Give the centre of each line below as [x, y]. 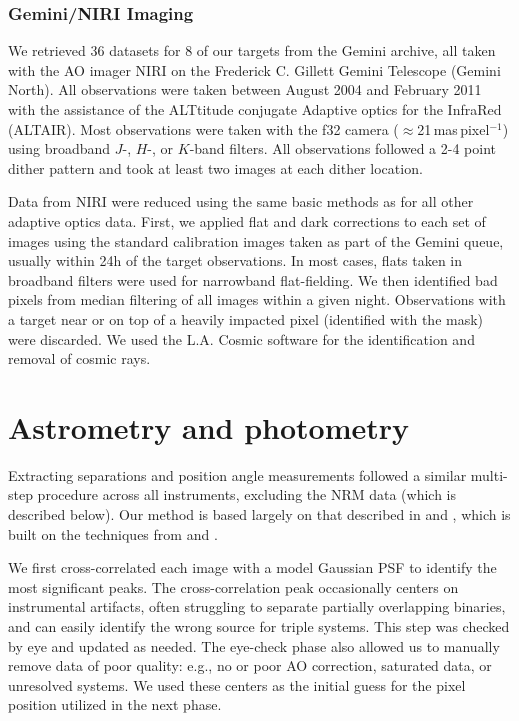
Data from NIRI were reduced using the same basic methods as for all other [241, 201]
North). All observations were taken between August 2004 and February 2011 [245, 89]
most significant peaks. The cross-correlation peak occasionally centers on [233, 586]
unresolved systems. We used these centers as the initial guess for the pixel [237, 684]
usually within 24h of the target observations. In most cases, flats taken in [235, 260]
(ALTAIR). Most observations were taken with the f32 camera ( [203, 128]
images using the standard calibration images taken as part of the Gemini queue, [256, 240]
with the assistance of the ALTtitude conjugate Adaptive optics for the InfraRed [255, 109]
